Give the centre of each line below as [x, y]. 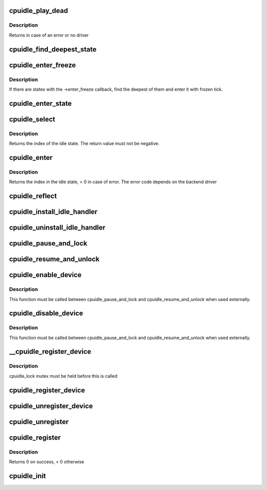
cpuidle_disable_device [46, 314]
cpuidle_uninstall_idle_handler [57, 228]
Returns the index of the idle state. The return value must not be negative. [84, 144]
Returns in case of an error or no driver [49, 35]
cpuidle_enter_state [40, 103]
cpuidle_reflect [33, 196]
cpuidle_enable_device [45, 275]
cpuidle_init [28, 476]
